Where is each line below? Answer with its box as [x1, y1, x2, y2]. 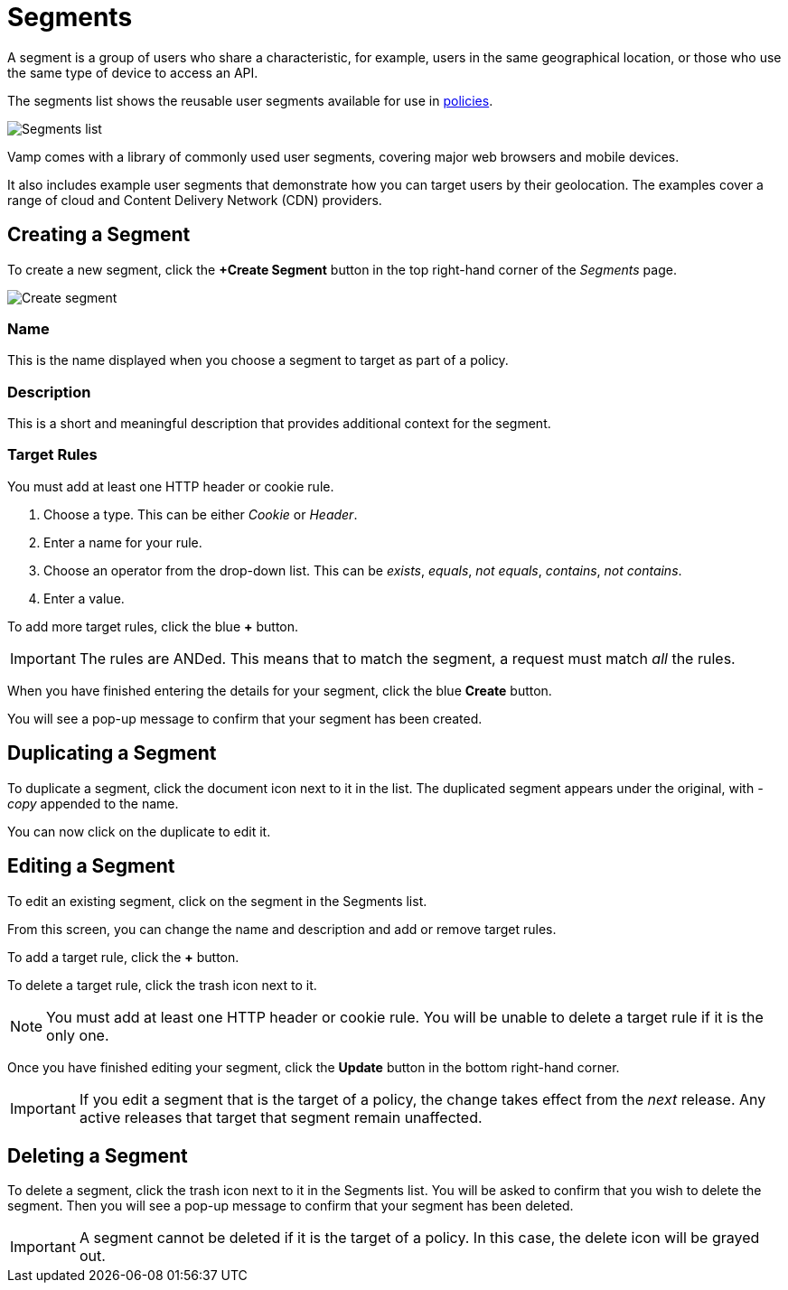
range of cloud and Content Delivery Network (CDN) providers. [7, 192, 382, 208]
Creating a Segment [7, 223, 191, 247]
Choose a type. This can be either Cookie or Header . [43, 506, 358, 522]
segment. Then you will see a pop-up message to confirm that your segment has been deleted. [7, 1198, 574, 1214]
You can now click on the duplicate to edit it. [7, 823, 271, 839]
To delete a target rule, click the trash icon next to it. [7, 977, 317, 993]
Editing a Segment [7, 855, 175, 878]
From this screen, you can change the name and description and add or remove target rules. [7, 921, 557, 937]
